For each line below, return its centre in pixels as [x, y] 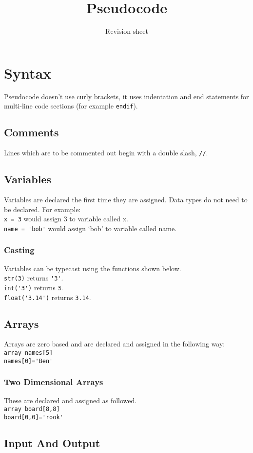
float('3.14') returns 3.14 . [48, 297]
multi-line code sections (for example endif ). [71, 106]
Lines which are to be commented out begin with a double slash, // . [106, 153]
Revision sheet [127, 31]
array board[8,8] [32, 409]
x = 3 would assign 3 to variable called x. [66, 219]
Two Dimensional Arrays [54, 382]
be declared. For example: [42, 209]
